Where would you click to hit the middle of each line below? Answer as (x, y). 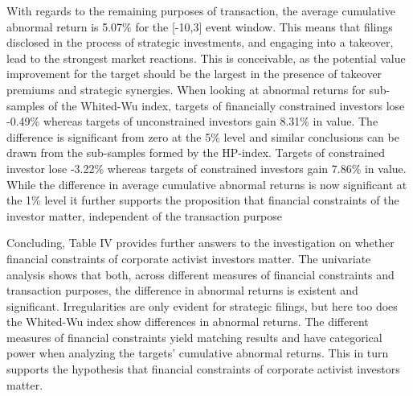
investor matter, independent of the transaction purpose (145, 215)
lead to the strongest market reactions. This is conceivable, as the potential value (206, 58)
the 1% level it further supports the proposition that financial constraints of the (203, 200)
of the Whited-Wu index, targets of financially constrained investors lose (227, 105)
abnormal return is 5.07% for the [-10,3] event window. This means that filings (200, 26)
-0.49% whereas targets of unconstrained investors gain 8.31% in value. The (192, 121)
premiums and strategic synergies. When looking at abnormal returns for (186, 89)
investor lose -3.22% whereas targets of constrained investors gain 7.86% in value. (206, 168)
